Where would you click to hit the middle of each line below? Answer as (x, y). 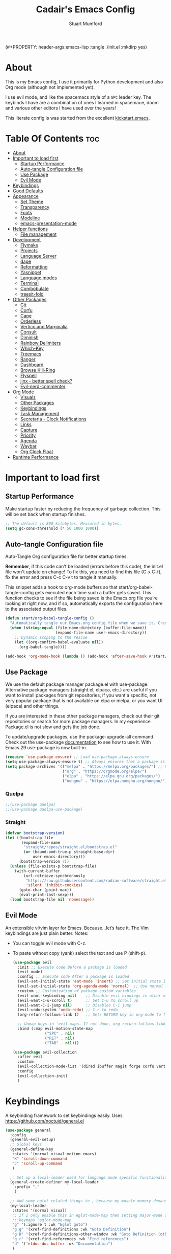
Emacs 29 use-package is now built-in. (46, 748)
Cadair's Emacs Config (85, 9)
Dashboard (32, 365)
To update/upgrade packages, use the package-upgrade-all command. (80, 737)
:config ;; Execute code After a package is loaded (73, 977)
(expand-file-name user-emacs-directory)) (101, 633)
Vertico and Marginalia (44, 326)
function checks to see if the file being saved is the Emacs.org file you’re (81, 598)
